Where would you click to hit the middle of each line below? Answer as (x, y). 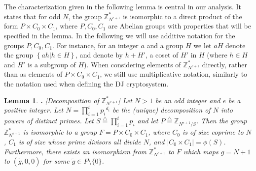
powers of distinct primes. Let (49, 121)
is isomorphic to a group (60, 132)
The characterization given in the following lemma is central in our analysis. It (123, 6)
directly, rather (224, 64)
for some (56, 161)
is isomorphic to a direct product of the (183, 16)
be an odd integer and (188, 100)
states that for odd (32, 16)
